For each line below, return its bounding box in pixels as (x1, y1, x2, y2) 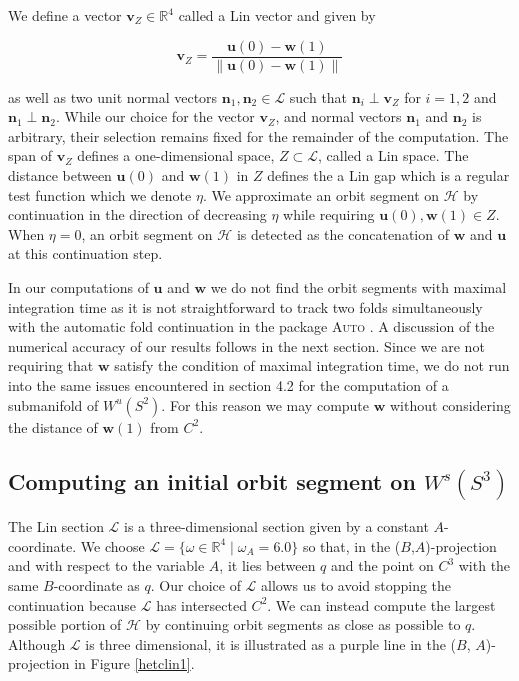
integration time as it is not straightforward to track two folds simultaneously (8, 296, 483, 317)
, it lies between (219, 555, 316, 576)
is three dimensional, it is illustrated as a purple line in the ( (85, 633, 457, 654)
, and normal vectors (275, 106, 402, 127)
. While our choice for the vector (55, 106, 255, 127)
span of (8, 145, 53, 166)
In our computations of (8, 277, 149, 297)
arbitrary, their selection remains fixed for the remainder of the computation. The (8, 125, 509, 146)
